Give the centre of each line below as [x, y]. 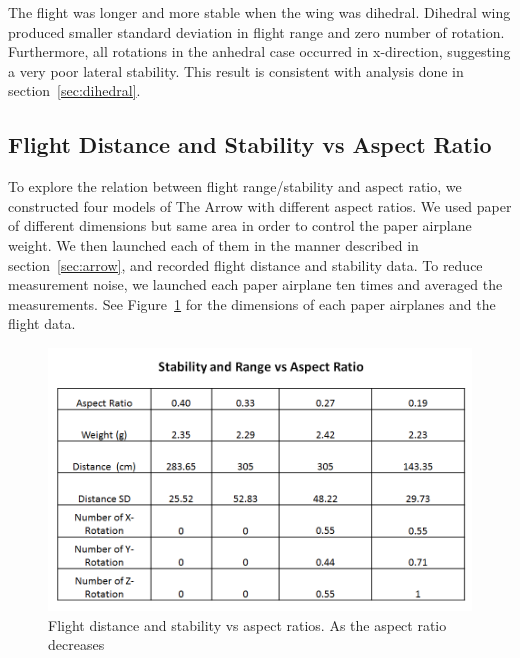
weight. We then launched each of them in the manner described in [213, 244]
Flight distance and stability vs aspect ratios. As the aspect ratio [247, 624]
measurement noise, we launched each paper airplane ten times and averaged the [255, 284]
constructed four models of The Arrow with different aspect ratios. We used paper [260, 205]
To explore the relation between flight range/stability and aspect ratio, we [235, 186]
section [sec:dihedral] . [74, 90]
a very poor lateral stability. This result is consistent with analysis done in [236, 70]
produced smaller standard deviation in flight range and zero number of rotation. [256, 31]
